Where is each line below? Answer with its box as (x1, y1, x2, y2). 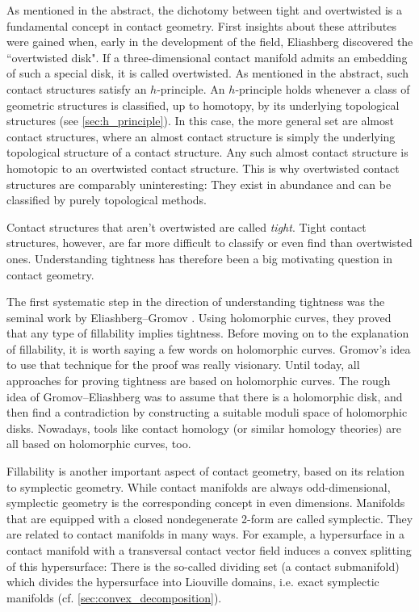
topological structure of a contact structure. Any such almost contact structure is (6, 144, 409, 161)
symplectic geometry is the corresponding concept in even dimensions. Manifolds (6, 494, 405, 511)
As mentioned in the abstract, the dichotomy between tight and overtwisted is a (6, 2, 402, 18)
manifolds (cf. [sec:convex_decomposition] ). (6, 589, 222, 606)
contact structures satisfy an (6, 80, 147, 97)
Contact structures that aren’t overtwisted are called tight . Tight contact (6, 218, 367, 235)
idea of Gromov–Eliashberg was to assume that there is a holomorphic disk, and (6, 388, 403, 405)
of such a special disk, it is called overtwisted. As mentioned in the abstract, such (6, 65, 409, 82)
